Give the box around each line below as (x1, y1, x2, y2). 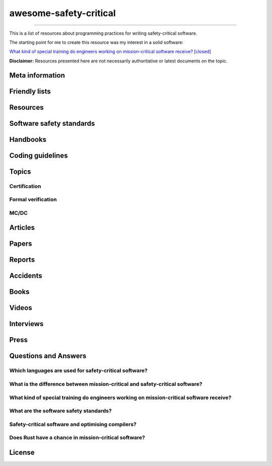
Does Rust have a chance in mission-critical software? (9, 434, 146, 441)
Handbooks (9, 135, 47, 143)
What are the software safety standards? (9, 408, 112, 415)
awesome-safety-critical (9, 8, 116, 19)
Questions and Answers (9, 352, 87, 360)
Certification (9, 183, 41, 190)
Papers (9, 240, 32, 248)
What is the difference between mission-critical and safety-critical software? (9, 380, 202, 387)
